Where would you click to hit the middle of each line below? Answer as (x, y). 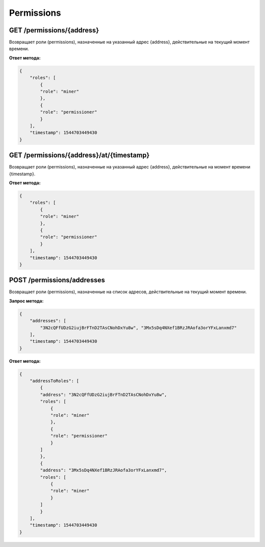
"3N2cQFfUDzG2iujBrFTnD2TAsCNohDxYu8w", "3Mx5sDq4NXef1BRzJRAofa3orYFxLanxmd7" (138, 328)
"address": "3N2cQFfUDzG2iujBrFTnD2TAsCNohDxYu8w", (104, 395)
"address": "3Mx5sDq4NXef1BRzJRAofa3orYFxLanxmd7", (104, 470)
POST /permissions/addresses (57, 280)
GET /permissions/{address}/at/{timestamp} (79, 155)
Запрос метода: (26, 301)
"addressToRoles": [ (54, 381)
